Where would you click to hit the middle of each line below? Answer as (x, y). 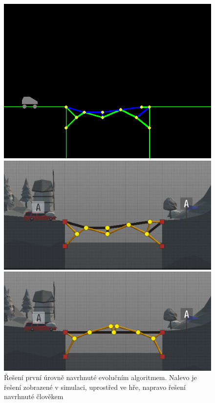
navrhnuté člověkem (34, 396)
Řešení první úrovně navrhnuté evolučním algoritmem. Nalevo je (100, 377)
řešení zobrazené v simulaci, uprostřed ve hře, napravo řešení (95, 387)
